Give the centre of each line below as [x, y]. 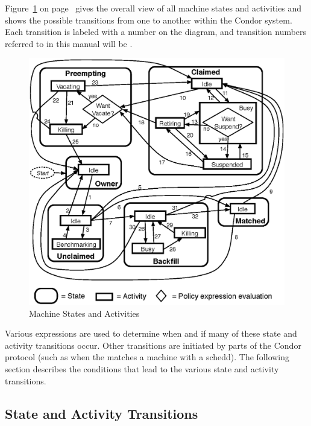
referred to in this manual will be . [69, 43]
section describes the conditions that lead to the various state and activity [142, 369]
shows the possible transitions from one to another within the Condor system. [149, 20]
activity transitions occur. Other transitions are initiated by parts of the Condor [153, 345]
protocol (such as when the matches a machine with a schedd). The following [147, 357]
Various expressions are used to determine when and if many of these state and [151, 333]
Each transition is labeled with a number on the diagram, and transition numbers [156, 32]
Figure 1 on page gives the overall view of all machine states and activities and [153, 8]
